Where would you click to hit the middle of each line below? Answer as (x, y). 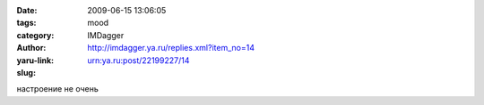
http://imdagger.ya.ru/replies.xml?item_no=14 (171, 48)
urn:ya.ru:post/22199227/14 (138, 60)
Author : (31, 48)
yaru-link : (35, 60)
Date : (27, 10)
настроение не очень (57, 89)
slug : (26, 72)
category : (35, 35)
